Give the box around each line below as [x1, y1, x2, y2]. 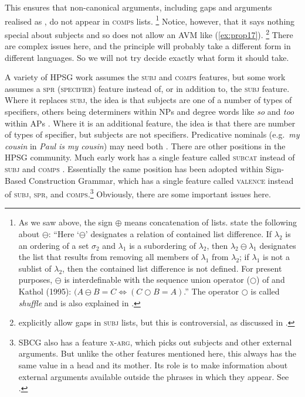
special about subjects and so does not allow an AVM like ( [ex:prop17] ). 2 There [5, 26, 293, 40]
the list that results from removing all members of [18, 251, 198, 263]
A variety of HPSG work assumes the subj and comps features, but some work [5, 71, 286, 83]
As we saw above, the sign [18, 216, 113, 228]
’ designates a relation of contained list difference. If [85, 228, 272, 240]
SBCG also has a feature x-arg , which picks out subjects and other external [18, 336, 292, 348]
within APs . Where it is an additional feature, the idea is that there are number [5, 117, 296, 129]
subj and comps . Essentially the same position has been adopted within [5, 163, 263, 175]
